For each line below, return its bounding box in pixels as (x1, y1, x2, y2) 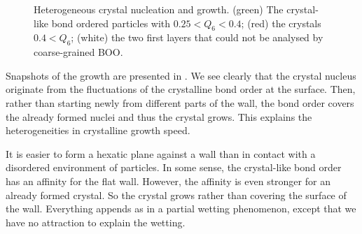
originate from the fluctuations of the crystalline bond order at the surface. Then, (6, 82, 356, 96)
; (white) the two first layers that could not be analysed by (71, 30, 323, 45)
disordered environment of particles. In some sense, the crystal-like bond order (6, 160, 342, 175)
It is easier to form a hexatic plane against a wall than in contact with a (6, 146, 316, 161)
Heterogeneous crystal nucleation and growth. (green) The (34, 2, 284, 16)
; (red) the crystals (241, 15, 321, 30)
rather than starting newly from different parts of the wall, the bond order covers (6, 95, 354, 110)
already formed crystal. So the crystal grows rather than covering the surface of (6, 187, 347, 202)
